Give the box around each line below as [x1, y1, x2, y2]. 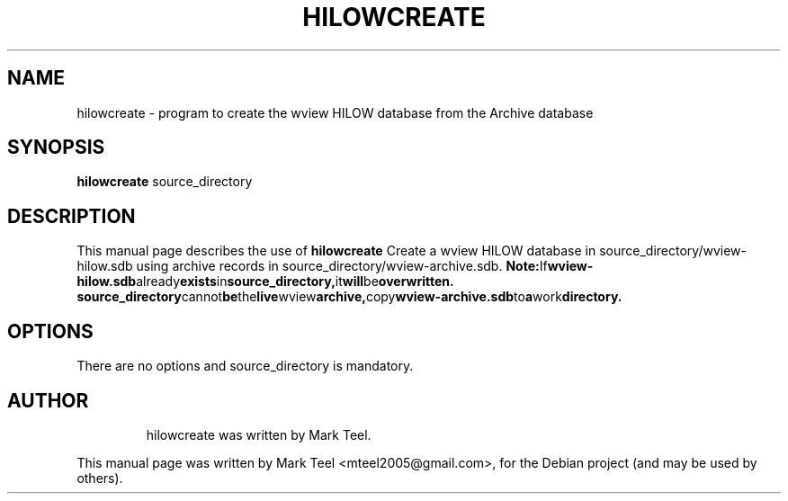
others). [76, 470, 123, 486]
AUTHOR [7, 389, 89, 412]
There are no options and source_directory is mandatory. [76, 358, 414, 374]
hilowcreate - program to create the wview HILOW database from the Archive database [76, 104, 594, 121]
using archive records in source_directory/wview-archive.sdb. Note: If [136, 258, 548, 274]
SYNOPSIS [7, 136, 105, 159]
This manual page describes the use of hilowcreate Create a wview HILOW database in [76, 243, 596, 259]
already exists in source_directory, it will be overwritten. [136, 273, 454, 290]
